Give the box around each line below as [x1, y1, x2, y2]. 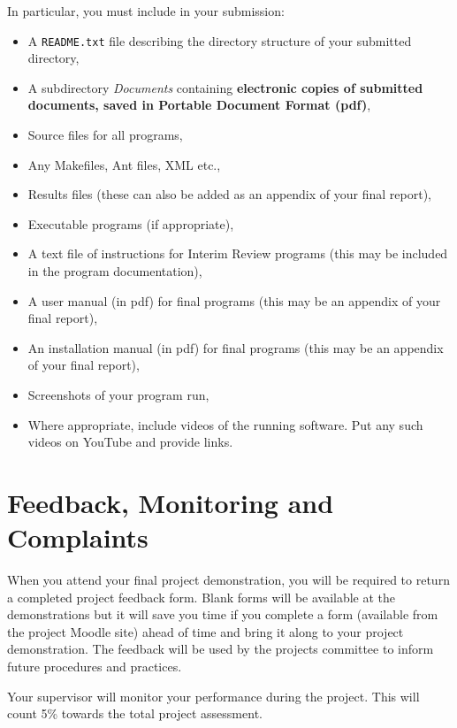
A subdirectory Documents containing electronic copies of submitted [27, 78, 423, 96]
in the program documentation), [27, 262, 202, 280]
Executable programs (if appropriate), [27, 214, 234, 233]
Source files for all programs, [27, 126, 183, 144]
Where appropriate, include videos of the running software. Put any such [27, 415, 423, 433]
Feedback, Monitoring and [7, 484, 334, 520]
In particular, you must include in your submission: [7, 2, 285, 19]
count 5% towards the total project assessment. [7, 704, 263, 723]
